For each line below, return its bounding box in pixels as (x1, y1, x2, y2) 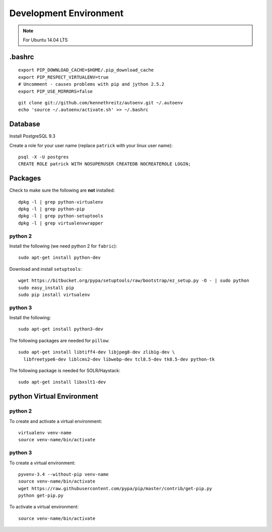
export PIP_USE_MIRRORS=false (18, 88, 93, 94)
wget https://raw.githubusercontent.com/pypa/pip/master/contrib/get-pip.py (18, 486, 213, 491)
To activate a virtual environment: (9, 504, 79, 510)
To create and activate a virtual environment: (9, 418, 102, 424)
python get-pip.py (18, 493, 64, 499)
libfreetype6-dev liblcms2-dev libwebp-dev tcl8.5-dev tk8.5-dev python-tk (23, 356, 215, 362)
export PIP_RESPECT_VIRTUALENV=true (18, 74, 109, 80)
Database (9, 120, 40, 129)
